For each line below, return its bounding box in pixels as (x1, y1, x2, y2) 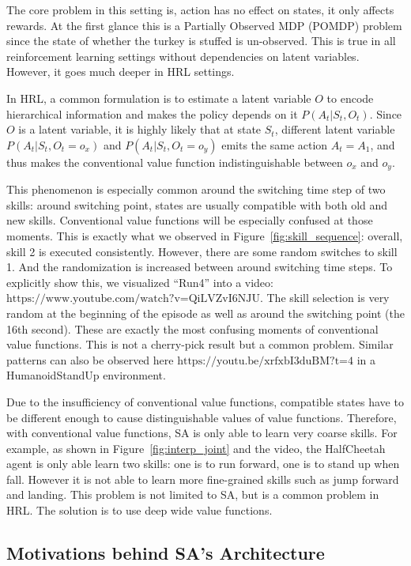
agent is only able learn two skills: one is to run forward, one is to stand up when (6, 455, 400, 472)
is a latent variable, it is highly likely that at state (18, 121, 262, 138)
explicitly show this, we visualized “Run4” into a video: (6, 274, 273, 290)
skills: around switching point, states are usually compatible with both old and (6, 196, 388, 213)
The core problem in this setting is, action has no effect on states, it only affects (6, 2, 394, 17)
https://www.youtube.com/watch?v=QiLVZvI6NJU (6, 293, 260, 305)
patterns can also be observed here (6, 351, 174, 368)
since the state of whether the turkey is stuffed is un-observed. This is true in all (6, 32, 396, 49)
